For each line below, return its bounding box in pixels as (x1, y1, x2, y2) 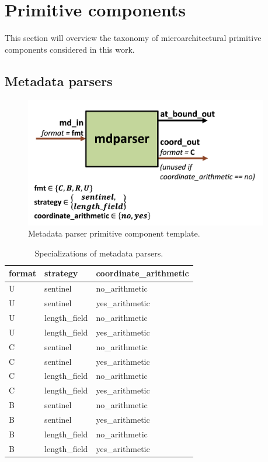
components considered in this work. (5, 43, 135, 55)
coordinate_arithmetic (96, 267, 189, 279)
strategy (44, 267, 78, 279)
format (9, 267, 37, 279)
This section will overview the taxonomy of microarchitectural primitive (5, 32, 262, 44)
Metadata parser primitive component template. (28, 227, 200, 239)
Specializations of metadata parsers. (34, 247, 163, 259)
